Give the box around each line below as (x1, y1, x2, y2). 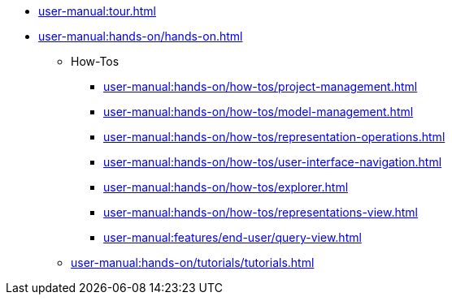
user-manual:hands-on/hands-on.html (38, 29, 243, 43)
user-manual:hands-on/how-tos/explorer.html (103, 180, 349, 194)
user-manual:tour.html (38, 4, 157, 18)
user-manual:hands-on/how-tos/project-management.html (103, 80, 418, 93)
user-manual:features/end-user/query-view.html (103, 230, 362, 244)
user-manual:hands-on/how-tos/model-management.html (103, 105, 414, 118)
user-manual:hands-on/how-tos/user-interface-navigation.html (103, 155, 442, 169)
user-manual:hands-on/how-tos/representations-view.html (103, 205, 418, 219)
